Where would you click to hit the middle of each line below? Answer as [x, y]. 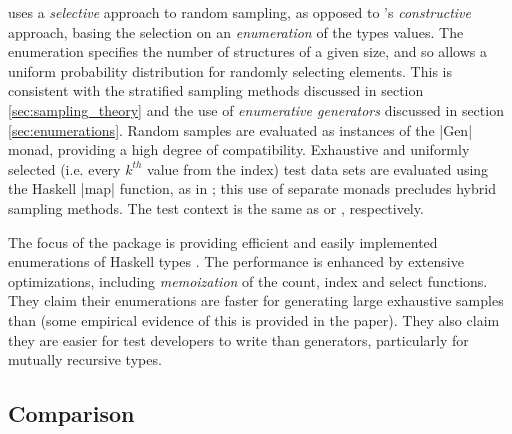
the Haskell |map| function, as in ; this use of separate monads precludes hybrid [252, 188]
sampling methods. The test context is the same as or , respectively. [216, 207]
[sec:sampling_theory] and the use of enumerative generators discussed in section [256, 109]
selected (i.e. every [64, 168]
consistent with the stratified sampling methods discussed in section [216, 90]
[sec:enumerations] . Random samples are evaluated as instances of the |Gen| [240, 129]
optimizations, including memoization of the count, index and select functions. [248, 280]
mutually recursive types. [85, 359]
